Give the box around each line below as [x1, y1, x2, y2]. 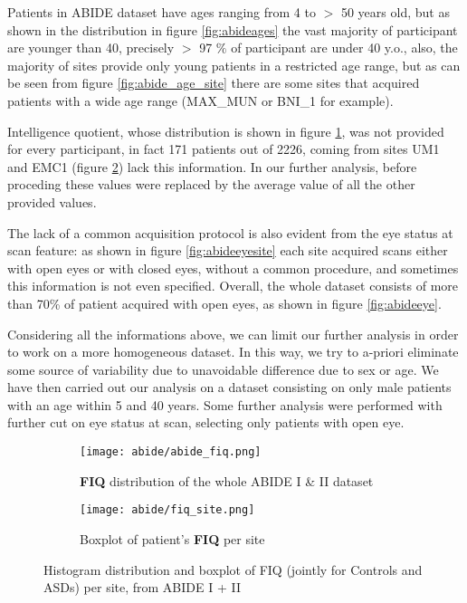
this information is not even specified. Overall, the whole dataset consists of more [7, 276, 459, 295]
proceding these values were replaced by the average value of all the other [7, 175, 415, 194]
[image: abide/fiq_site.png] [80, 503, 255, 517]
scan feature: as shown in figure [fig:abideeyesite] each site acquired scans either [7, 241, 448, 260]
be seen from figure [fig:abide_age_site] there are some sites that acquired [7, 73, 420, 92]
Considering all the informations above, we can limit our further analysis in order [7, 324, 459, 343]
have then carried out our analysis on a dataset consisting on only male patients [7, 378, 452, 397]
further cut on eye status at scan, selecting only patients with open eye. [7, 413, 405, 432]
